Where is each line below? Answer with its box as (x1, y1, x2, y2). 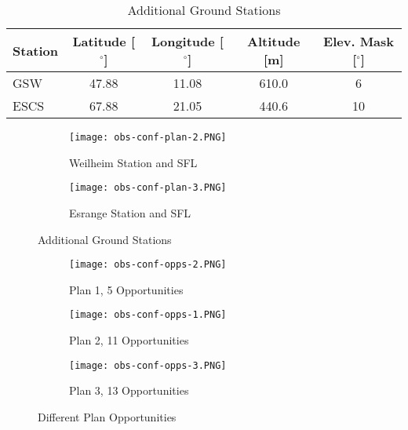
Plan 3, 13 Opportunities (69, 382, 189, 399)
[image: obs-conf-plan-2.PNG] (69, 132, 227, 143)
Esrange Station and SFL (69, 204, 191, 220)
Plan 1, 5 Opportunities (69, 281, 184, 297)
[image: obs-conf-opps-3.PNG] (69, 359, 227, 371)
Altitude (247, 32, 301, 50)
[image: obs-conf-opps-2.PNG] (69, 259, 227, 271)
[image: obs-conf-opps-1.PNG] (69, 309, 227, 321)
